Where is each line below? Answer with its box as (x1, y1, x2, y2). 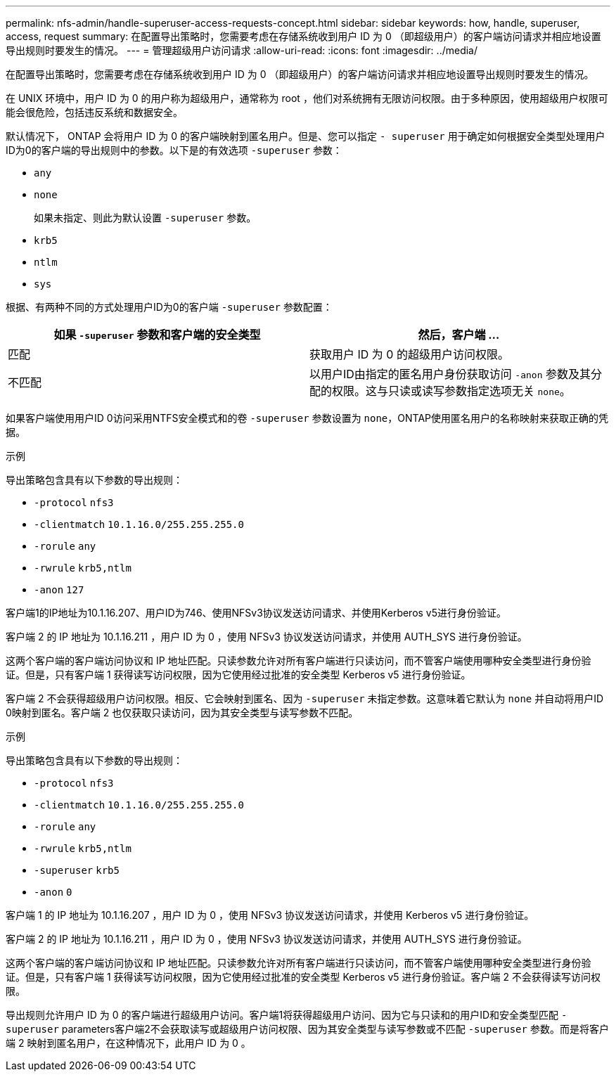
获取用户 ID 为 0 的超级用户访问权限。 (309, 347, 509, 361)
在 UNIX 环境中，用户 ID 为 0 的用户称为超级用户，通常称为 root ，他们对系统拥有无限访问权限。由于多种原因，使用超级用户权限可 (6, 92, 608, 104)
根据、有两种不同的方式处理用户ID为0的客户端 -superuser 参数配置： (6, 301, 333, 313)
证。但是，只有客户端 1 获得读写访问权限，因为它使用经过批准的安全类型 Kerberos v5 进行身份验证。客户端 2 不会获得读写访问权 (6, 971, 601, 983)
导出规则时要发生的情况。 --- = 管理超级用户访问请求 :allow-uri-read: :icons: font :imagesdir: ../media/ (6, 44, 478, 56)
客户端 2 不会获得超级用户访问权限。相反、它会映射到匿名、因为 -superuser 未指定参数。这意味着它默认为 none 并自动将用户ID (6, 692, 604, 704)
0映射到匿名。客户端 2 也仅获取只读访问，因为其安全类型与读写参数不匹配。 (6, 707, 359, 718)
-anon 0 (34, 886, 72, 898)
